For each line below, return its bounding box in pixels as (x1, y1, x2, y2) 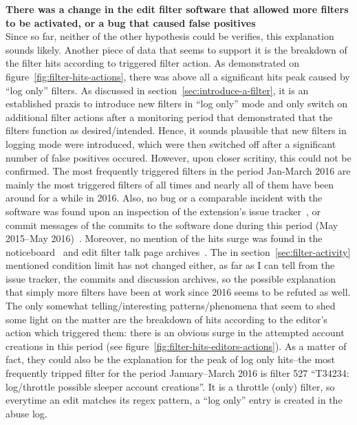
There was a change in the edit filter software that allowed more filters (6, 2, 349, 16)
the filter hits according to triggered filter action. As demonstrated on (6, 56, 300, 70)
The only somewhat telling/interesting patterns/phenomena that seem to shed (6, 298, 336, 313)
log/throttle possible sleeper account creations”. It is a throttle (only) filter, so (6, 379, 335, 393)
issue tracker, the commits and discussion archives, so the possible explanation (6, 271, 336, 285)
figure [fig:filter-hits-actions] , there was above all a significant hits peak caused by (6, 69, 350, 83)
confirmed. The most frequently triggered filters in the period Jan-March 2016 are (6, 164, 351, 178)
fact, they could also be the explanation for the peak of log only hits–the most (6, 352, 336, 367)
